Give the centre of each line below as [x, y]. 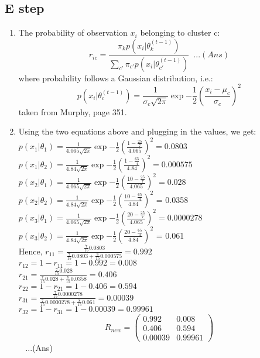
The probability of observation [73, 32]
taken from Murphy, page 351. [73, 111]
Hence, [30, 251]
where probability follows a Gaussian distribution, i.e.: [116, 78]
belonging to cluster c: [180, 32]
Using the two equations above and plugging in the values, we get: [137, 131]
